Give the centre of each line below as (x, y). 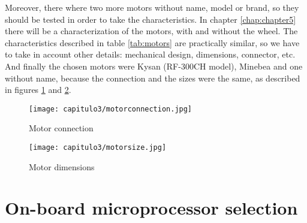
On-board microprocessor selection (151, 208)
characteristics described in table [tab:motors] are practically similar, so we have (152, 42)
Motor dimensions (62, 166)
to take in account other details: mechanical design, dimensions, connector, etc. (150, 54)
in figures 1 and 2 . (38, 90)
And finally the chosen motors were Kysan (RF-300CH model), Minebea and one (154, 66)
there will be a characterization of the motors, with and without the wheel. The (151, 31)
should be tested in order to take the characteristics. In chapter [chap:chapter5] (151, 19)
